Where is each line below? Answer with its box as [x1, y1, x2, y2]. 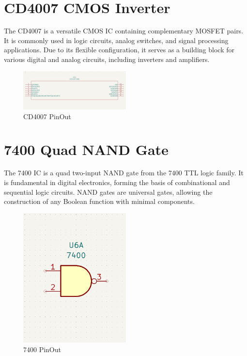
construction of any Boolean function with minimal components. [4, 196, 195, 206]
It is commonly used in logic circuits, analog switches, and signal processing [4, 35, 229, 45]
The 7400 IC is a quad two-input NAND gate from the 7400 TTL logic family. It [4, 168, 244, 178]
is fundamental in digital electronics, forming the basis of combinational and [4, 177, 230, 187]
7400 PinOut [23, 344, 61, 354]
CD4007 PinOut [23, 111, 71, 121]
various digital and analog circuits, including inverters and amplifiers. [4, 54, 210, 64]
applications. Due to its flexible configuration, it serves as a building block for [4, 45, 234, 55]
